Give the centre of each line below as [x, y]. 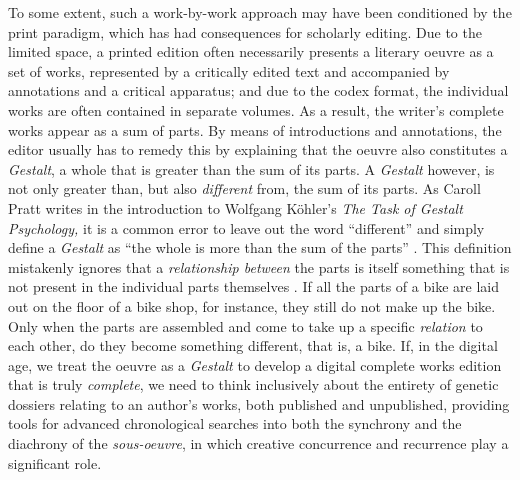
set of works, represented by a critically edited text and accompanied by [229, 70]
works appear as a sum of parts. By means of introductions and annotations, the [255, 129]
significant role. [55, 462]
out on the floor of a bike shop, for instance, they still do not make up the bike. [252, 305]
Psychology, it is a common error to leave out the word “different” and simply [246, 227]
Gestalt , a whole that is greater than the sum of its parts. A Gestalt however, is [251, 168]
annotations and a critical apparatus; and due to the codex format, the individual [258, 90]
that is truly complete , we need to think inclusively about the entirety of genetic [253, 384]
